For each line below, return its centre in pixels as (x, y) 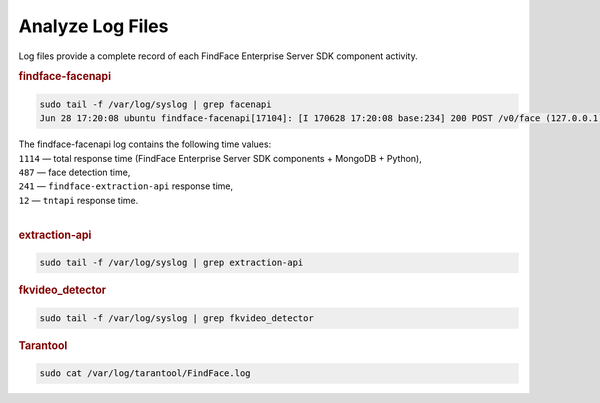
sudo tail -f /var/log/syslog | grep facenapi (155, 104)
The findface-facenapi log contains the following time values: (145, 144)
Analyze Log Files (93, 26)
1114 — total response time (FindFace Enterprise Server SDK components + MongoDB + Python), (220, 158)
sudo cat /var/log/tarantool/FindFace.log (145, 373)
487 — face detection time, (74, 172)
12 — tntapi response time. (78, 200)
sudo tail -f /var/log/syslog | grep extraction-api (171, 263)
